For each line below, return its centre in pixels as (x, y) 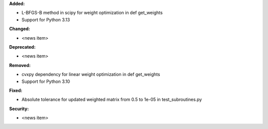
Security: (19, 109)
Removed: (20, 65)
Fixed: (16, 90)
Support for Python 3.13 (46, 19)
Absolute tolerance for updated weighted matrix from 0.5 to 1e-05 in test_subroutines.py (112, 100)
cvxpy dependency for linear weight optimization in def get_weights (91, 74)
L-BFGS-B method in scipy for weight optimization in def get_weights (92, 13)
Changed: (20, 29)
